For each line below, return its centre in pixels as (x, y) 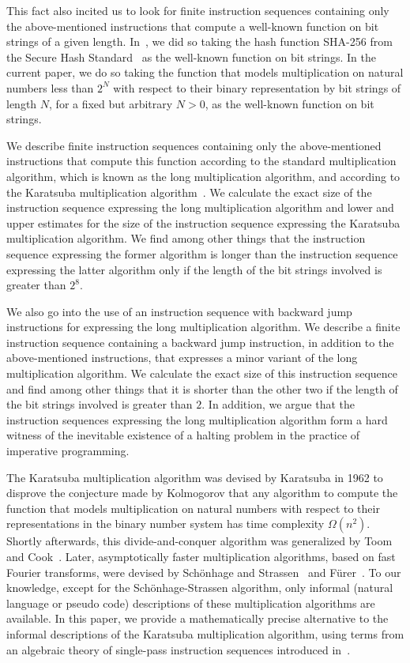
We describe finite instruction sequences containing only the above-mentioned (194, 145)
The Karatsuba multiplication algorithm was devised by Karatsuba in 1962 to (195, 477)
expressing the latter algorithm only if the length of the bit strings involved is (194, 269)
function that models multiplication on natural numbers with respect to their (193, 508)
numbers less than (50, 87)
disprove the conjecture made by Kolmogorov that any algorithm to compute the (202, 493)
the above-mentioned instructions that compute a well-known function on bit (193, 26)
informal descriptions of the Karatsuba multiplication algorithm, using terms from (205, 633)
